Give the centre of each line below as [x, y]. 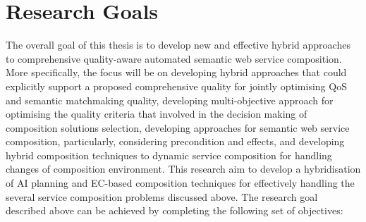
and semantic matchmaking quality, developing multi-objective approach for [170, 100]
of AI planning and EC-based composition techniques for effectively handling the [180, 183]
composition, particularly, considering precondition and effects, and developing [175, 141]
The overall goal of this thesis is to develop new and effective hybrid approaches [178, 45]
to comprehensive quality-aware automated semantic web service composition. [174, 58]
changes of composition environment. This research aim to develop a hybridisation [183, 169]
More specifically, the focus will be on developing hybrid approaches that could [176, 72]
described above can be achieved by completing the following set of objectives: [175, 210]
